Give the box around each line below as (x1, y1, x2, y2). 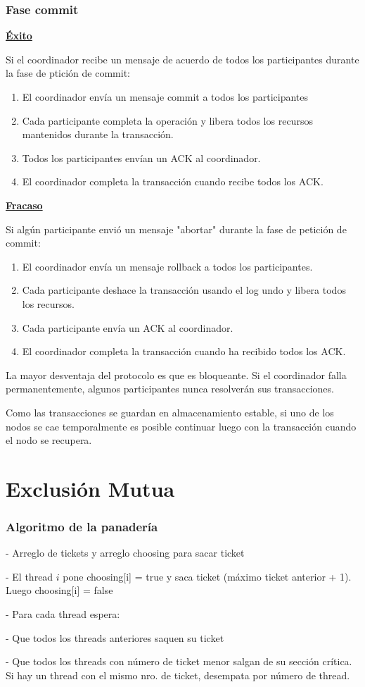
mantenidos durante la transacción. (22, 127, 174, 142)
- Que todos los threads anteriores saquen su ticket (6, 630, 224, 645)
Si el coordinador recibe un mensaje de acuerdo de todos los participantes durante (6, 51, 359, 66)
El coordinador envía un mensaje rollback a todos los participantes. (22, 259, 313, 273)
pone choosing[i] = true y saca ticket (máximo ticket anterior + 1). (63, 569, 352, 583)
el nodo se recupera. (6, 433, 92, 447)
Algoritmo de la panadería (6, 517, 158, 535)
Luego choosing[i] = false (6, 583, 113, 598)
